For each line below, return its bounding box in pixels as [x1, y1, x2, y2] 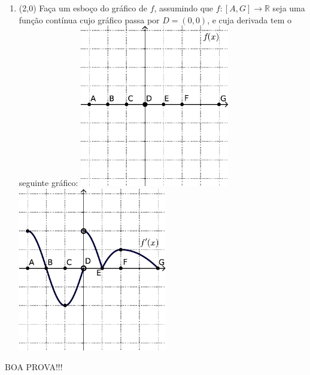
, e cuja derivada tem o [207, 13, 291, 26]
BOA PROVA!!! [5, 361, 63, 373]
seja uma [272, 2, 305, 14]
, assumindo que [154, 2, 214, 14]
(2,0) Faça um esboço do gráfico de [19, 2, 147, 14]
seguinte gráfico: [19, 176, 78, 189]
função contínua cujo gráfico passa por [19, 13, 160, 26]
